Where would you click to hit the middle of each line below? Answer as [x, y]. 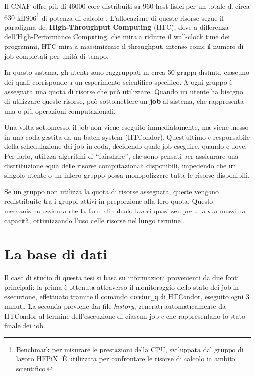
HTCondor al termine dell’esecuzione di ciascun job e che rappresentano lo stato [125, 316]
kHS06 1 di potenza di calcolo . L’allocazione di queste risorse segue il [120, 17]
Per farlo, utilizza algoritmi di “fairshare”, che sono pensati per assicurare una [122, 155]
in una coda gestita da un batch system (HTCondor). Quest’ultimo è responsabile [127, 136]
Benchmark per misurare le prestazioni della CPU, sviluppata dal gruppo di [130, 349]
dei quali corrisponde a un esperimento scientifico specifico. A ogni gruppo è [118, 82]
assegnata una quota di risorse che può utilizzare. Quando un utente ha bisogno [124, 91]
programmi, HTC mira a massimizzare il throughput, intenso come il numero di [124, 46]
